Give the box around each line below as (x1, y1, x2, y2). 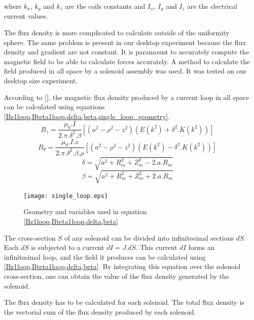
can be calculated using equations (4, 101, 105, 112)
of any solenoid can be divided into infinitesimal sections (64, 232, 234, 243)
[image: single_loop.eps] (24, 192, 108, 199)
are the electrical (187, 1, 237, 11)
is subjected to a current (31, 242, 104, 252)
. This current (135, 242, 178, 252)
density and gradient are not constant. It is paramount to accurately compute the (4, 47, 250, 57)
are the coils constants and (65, 1, 146, 11)
